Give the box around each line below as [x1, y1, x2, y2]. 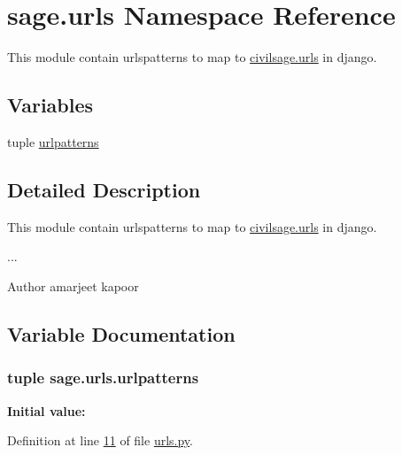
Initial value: [7, 401, 86, 420]
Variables [7, 91, 94, 119]
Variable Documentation [7, 320, 236, 347]
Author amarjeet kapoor [7, 276, 139, 295]
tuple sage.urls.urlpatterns [7, 366, 199, 389]
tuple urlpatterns [7, 132, 99, 150]
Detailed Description [7, 175, 201, 203]
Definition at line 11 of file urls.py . [7, 431, 193, 450]
